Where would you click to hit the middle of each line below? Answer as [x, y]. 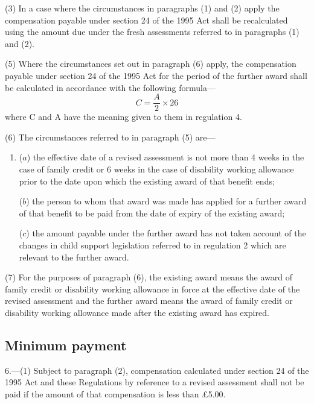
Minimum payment [66, 345]
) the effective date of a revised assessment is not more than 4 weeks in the [165, 157]
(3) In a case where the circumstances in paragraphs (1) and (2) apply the [142, 8]
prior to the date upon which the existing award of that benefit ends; [147, 181]
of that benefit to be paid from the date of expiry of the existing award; [152, 213]
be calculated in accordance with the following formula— [110, 87]
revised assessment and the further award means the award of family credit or [149, 301]
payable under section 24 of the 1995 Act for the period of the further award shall [156, 75]
